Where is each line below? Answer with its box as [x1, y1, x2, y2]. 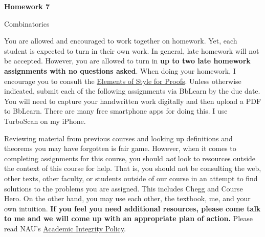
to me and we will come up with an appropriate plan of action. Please [4, 213, 253, 224]
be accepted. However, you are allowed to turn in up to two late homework [4, 55, 251, 66]
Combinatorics [4, 18, 50, 29]
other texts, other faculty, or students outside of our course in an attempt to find [4, 173, 258, 183]
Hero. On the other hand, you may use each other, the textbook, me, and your [4, 193, 251, 204]
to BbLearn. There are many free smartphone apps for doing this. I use [4, 105, 228, 116]
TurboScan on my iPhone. [4, 115, 86, 126]
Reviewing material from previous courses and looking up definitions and [4, 133, 233, 143]
